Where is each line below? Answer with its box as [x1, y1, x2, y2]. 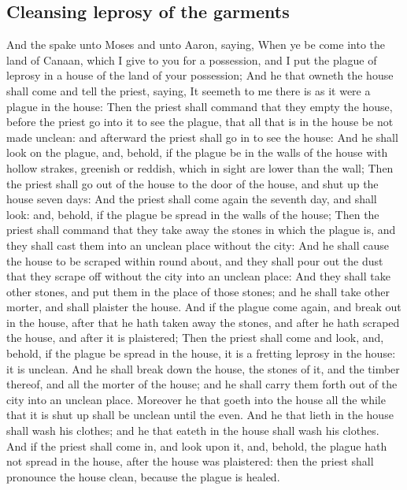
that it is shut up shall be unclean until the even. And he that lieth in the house [6, 406, 394, 423]
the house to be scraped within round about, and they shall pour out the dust [6, 252, 383, 269]
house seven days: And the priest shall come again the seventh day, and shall [6, 191, 377, 207]
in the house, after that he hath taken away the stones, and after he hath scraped [6, 314, 400, 330]
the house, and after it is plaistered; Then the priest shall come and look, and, [6, 329, 384, 346]
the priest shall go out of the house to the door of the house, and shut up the [6, 175, 379, 191]
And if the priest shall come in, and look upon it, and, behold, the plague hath [6, 437, 387, 454]
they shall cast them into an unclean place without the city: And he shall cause [6, 236, 390, 253]
